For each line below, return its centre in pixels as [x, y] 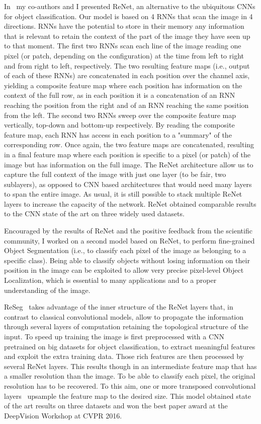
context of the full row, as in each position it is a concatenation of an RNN [120, 95]
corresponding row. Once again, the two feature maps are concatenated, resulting [129, 144]
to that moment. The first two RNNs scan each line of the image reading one [123, 46]
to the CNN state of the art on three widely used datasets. [94, 214]
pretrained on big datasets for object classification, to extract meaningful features [130, 346]
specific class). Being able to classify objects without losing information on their [127, 260]
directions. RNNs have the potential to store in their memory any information [124, 26]
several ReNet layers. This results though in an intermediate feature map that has [130, 366]
